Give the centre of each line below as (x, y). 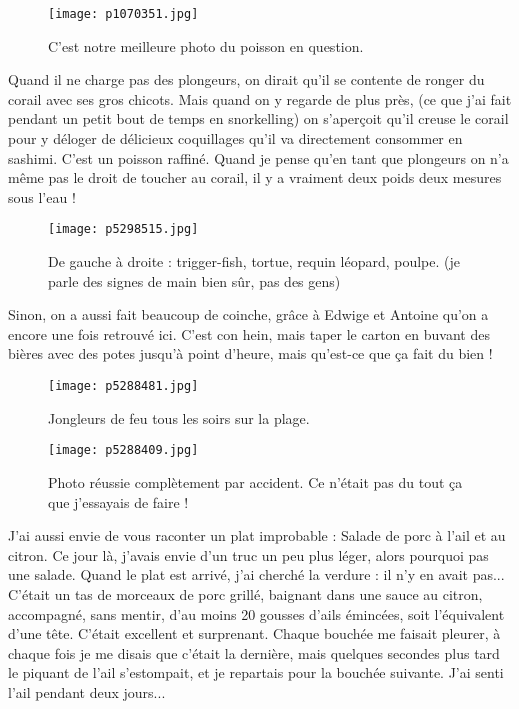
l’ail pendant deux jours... (87, 691)
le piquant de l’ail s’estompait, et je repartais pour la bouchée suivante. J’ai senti (256, 672)
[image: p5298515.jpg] (123, 229)
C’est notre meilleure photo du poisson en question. (206, 45)
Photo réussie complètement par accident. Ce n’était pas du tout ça (255, 481)
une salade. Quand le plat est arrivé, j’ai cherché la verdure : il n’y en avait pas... (256, 574)
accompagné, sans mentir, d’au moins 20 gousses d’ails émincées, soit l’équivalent (256, 613)
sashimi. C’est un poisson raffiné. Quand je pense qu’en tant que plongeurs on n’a (258, 157)
